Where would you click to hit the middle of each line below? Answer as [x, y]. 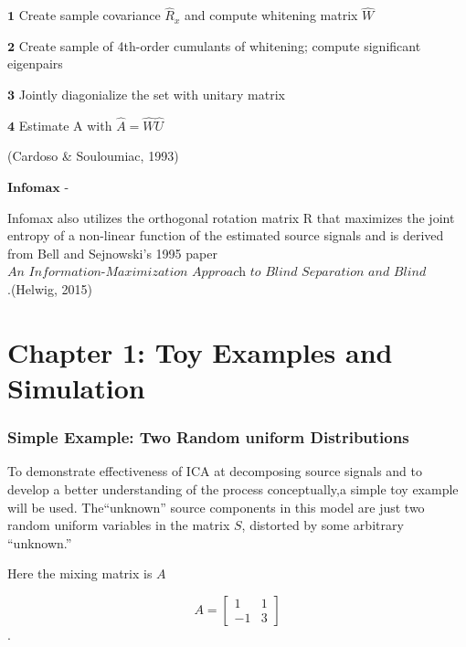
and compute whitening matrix [271, 15]
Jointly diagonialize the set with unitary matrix [152, 94]
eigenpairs [35, 64]
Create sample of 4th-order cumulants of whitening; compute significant [220, 45]
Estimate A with [65, 125]
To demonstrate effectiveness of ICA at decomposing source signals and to [215, 471]
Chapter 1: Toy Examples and [200, 351]
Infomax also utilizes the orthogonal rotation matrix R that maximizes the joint [231, 217]
